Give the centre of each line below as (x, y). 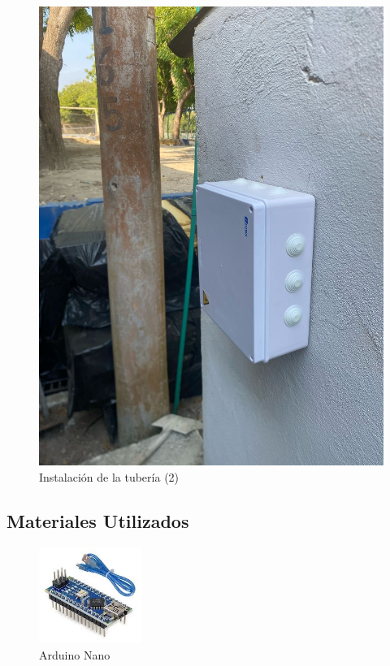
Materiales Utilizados (98, 520)
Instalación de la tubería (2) (109, 476)
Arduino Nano (75, 654)
